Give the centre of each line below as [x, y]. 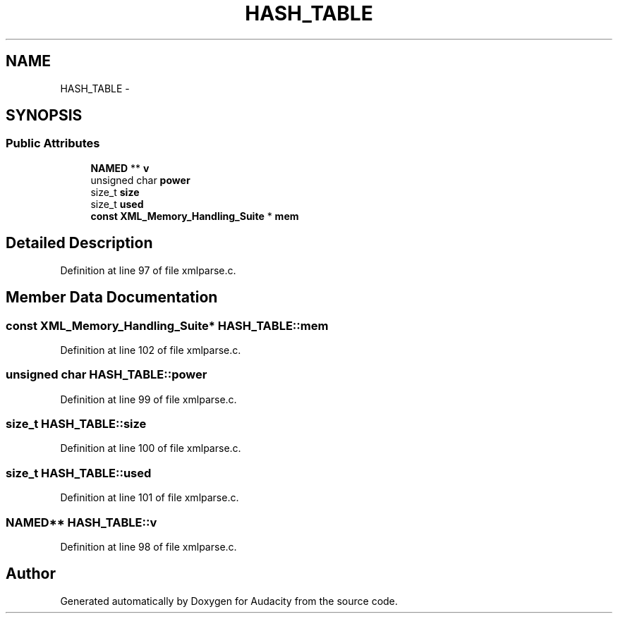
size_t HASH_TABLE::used [79, 473]
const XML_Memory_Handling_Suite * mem [195, 216]
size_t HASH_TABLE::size [76, 424]
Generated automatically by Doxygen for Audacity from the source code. [229, 601]
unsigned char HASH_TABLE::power [107, 375]
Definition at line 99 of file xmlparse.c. [149, 399]
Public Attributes [53, 143]
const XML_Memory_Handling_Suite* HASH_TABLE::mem [167, 325]
